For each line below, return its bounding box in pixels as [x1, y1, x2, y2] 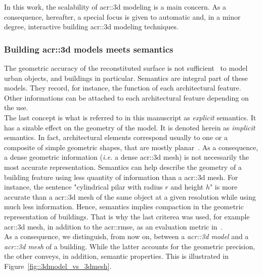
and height [170, 181, 204, 192]
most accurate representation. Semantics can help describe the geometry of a [4, 161, 242, 172]
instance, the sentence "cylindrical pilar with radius [4, 181, 163, 192]
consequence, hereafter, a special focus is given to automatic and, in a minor [4, 11, 241, 22]
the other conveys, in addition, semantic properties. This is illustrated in [4, 251, 229, 261]
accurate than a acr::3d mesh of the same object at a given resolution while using [4, 191, 256, 202]
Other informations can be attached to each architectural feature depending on [4, 92, 249, 103]
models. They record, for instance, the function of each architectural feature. [4, 82, 241, 93]
